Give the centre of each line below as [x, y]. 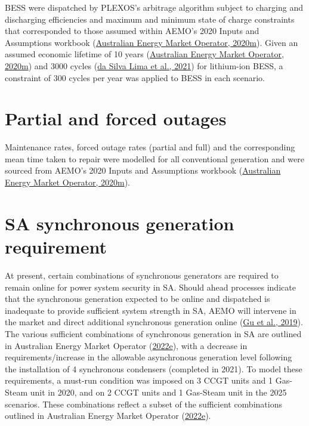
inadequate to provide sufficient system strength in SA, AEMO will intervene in [151, 310]
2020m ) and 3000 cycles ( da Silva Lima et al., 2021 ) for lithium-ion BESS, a [144, 65]
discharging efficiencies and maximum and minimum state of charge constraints [150, 19]
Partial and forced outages [116, 118]
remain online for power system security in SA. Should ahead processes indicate [150, 287]
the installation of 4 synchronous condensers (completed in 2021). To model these [154, 368]
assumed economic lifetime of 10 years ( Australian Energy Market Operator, [144, 54]
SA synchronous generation [120, 223]
